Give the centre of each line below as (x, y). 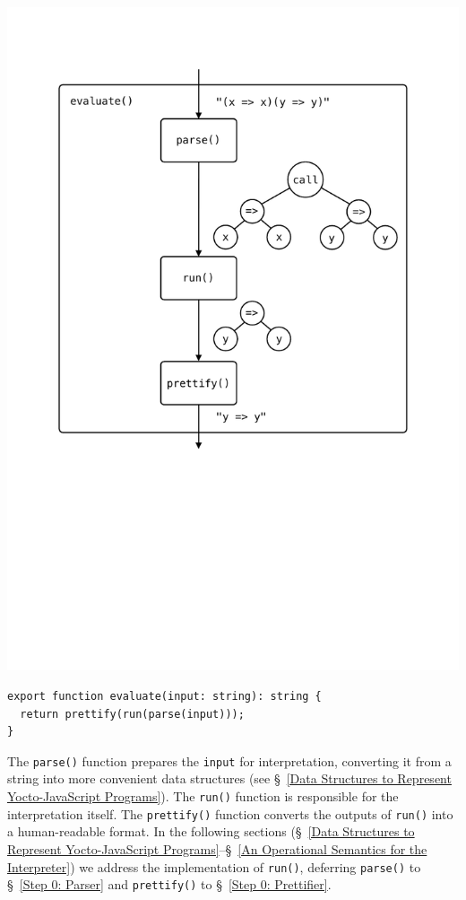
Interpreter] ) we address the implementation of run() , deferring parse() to (214, 866)
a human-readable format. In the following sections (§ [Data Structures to (211, 831)
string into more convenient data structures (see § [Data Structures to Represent (229, 778)
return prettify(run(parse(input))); (132, 714)
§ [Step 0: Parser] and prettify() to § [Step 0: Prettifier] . (169, 884)
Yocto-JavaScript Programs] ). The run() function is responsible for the (203, 796)
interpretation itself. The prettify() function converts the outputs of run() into (230, 813)
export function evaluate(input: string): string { (164, 696)
